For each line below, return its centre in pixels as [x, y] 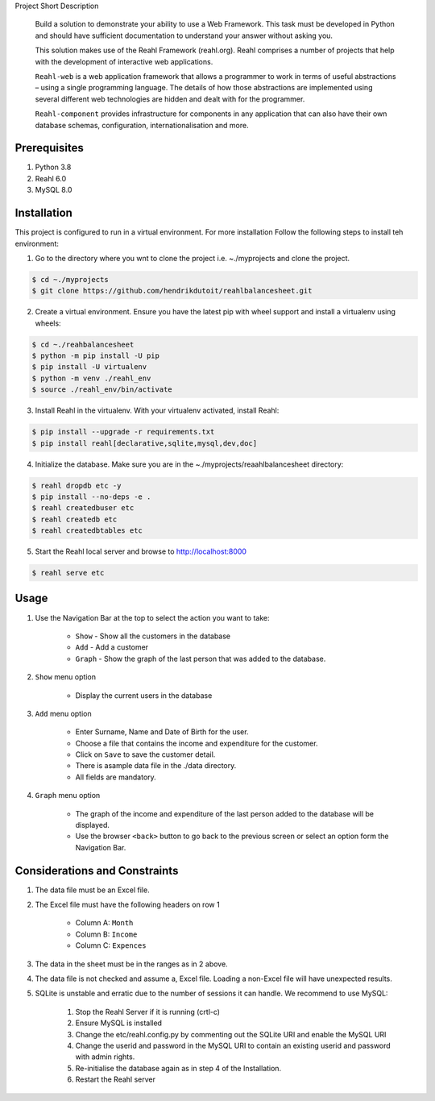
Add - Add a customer [112, 647]
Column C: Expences [111, 945]
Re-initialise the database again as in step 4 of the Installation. [178, 1068]
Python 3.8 [53, 167]
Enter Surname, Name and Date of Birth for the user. [162, 732]
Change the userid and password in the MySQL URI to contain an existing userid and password [233, 1045]
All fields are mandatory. [116, 777]
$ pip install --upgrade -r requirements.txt [123, 432]
